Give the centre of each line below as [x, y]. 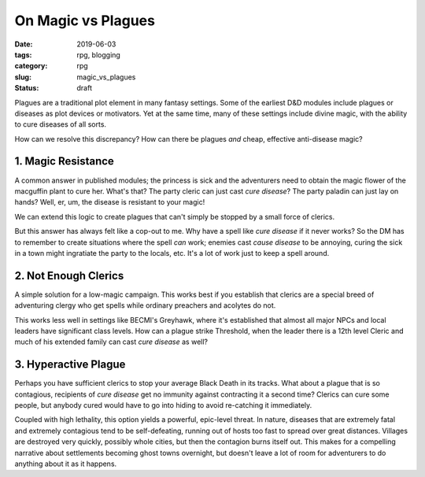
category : [31, 66]
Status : [27, 88]
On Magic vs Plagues [85, 20]
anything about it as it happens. [66, 464]
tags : [23, 54]
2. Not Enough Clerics [69, 275]
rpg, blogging [99, 54]
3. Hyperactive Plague [70, 365]
